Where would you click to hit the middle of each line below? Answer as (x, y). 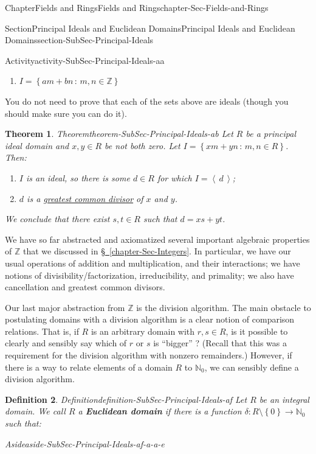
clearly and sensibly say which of (66, 343)
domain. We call (35, 411)
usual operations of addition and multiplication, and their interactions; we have (153, 263)
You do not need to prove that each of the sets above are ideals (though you (147, 101)
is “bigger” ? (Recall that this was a (220, 343)
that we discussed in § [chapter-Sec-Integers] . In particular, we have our (157, 251)
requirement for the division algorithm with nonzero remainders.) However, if (149, 355)
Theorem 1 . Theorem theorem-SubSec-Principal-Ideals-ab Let (119, 134)
